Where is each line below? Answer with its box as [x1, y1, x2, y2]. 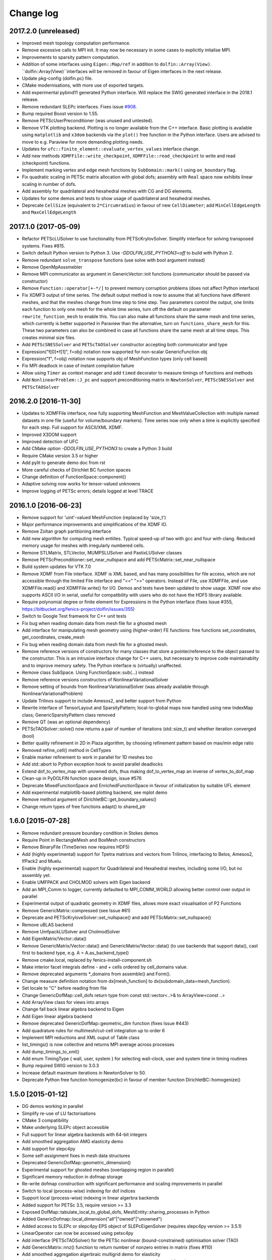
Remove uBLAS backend [22, 921, 73, 927]
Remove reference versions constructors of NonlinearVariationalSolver [22, 676, 169, 682]
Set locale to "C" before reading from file [22, 985, 107, 991]
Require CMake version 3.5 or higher [22, 453, 98, 459]
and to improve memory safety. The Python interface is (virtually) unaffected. [22, 662, 182, 668]
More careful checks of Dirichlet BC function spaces [22, 467, 131, 473]
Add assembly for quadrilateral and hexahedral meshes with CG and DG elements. [22, 188, 193, 194]
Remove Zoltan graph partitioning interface [22, 528, 111, 534]
